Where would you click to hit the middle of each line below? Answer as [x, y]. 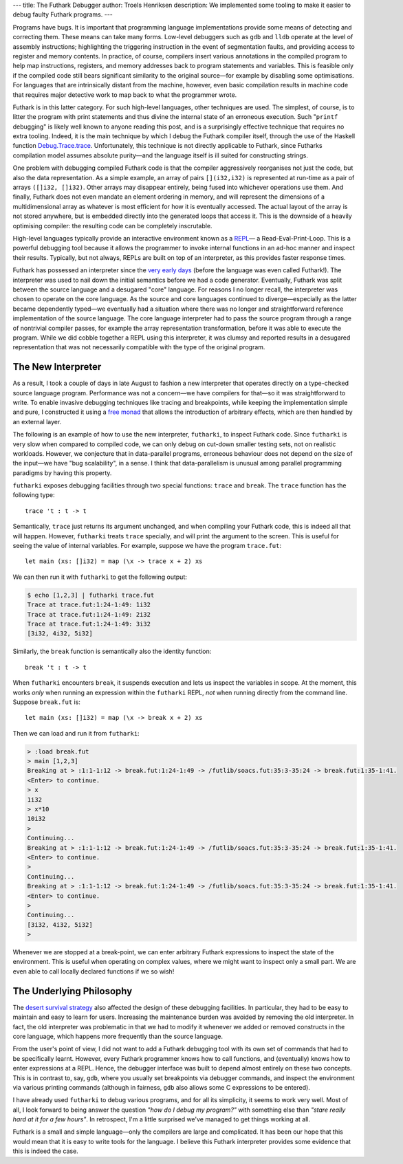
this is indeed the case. [45, 1151]
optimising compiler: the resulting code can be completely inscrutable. [112, 226]
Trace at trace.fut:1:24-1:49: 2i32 [89, 614]
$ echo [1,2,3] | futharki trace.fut [91, 595]
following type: [34, 495]
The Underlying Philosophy [73, 991]
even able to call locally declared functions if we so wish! [94, 971]
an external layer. [37, 421]
